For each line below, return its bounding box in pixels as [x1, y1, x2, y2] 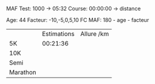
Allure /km [80, 30, 109, 38]
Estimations [42, 30, 75, 38]
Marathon [9, 68, 37, 76]
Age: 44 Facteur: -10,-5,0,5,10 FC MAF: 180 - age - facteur [6, 17, 149, 23]
